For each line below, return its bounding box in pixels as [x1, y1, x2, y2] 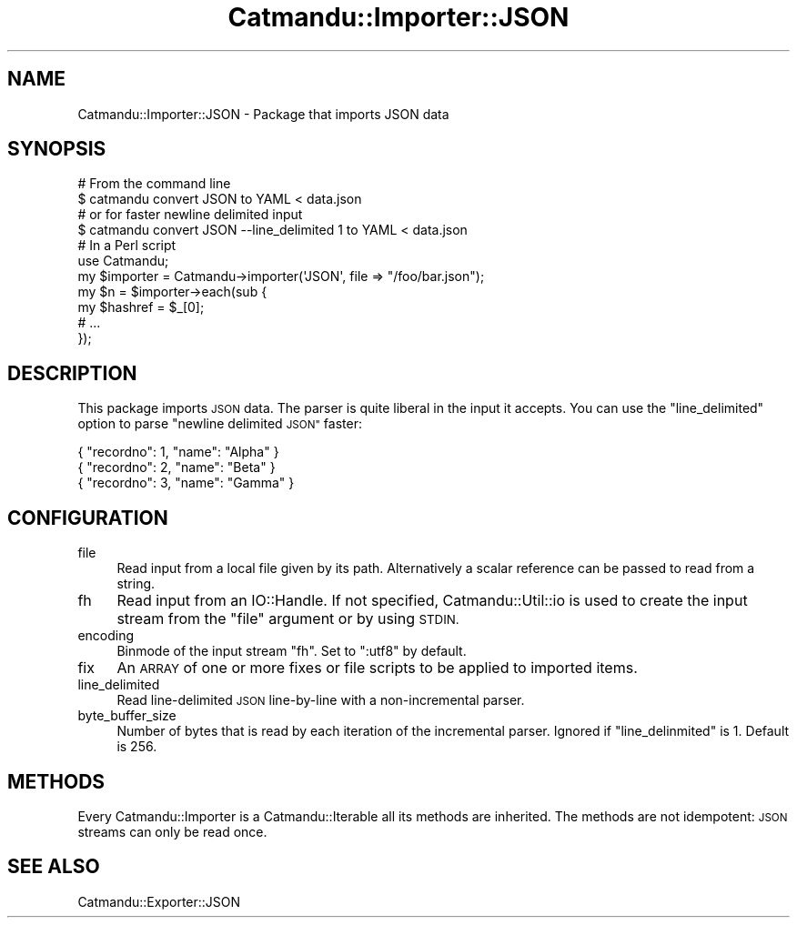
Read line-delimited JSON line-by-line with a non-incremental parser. [116, 692, 525, 709]
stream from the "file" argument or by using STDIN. [116, 609, 459, 628]
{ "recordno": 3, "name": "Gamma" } [77, 475, 295, 491]
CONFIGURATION [7, 506, 168, 529]
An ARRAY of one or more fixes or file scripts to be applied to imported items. [116, 659, 638, 678]
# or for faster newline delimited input [77, 206, 303, 223]
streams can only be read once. [77, 823, 267, 840]
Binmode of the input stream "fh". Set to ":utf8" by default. [116, 643, 467, 659]
